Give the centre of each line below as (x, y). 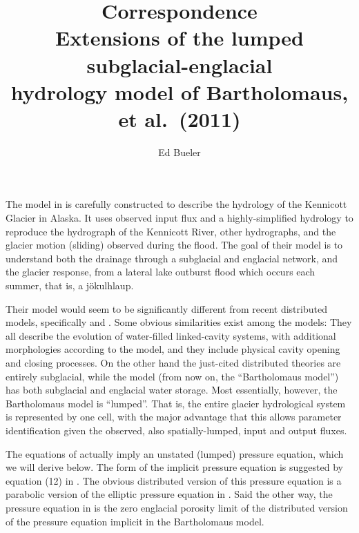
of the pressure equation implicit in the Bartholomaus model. (135, 521)
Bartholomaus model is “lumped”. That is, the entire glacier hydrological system (176, 403)
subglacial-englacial (179, 65)
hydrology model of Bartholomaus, (179, 91)
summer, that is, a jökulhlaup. (70, 285)
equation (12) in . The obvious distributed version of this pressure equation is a (174, 480)
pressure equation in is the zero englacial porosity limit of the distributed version (177, 507)
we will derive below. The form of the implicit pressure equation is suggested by (174, 467)
